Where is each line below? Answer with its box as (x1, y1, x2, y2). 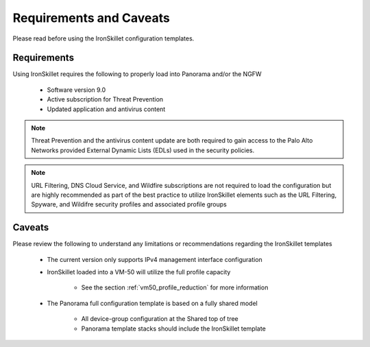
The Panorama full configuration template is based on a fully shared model (47, 299, 258, 307)
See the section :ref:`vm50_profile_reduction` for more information (81, 283, 269, 291)
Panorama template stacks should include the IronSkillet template (81, 324, 267, 333)
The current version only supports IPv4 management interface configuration (47, 255, 263, 263)
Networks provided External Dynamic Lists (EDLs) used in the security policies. (31, 146, 255, 154)
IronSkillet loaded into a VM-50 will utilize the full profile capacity (47, 268, 231, 276)
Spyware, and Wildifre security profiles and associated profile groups (31, 200, 227, 208)
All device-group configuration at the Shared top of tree (81, 315, 239, 323)
